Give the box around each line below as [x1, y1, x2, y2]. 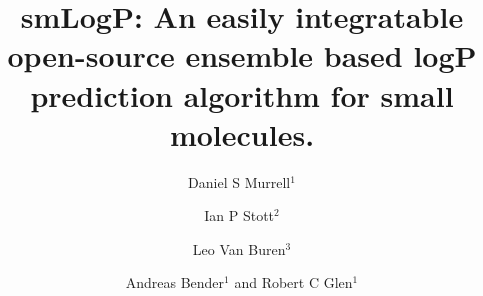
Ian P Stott [204, 205, 275, 226]
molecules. [169, 113, 315, 154]
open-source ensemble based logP [7, 35, 477, 76]
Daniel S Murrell [188, 171, 291, 192]
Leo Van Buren [192, 238, 286, 259]
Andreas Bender [125, 272, 225, 293]
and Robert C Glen [234, 272, 353, 293]
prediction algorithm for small [30, 74, 454, 115]
